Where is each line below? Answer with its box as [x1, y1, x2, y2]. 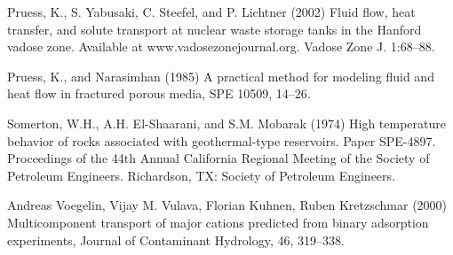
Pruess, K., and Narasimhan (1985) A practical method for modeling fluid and [7, 66, 434, 85]
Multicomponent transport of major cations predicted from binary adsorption [7, 212, 429, 231]
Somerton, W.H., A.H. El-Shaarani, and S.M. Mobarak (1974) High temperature [7, 113, 446, 132]
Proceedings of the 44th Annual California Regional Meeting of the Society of [7, 149, 430, 167]
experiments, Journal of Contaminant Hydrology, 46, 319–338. [7, 230, 345, 249]
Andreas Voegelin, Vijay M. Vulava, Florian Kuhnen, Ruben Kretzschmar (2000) [7, 196, 448, 214]
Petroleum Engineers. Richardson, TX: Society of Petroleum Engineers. [7, 166, 395, 184]
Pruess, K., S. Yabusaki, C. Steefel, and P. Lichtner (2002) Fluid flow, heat [7, 3, 416, 20]
